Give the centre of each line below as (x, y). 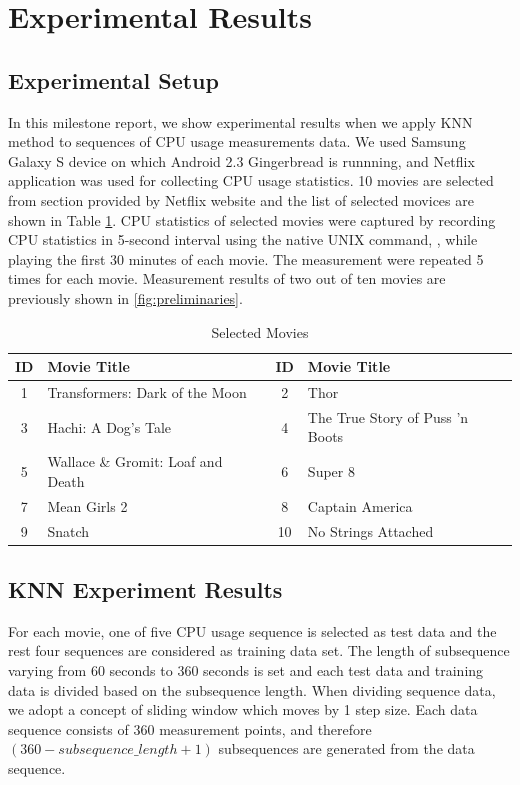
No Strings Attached (370, 530)
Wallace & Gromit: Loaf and (135, 461)
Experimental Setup (113, 79)
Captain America (360, 505)
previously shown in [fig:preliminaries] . (125, 297)
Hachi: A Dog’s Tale (109, 426)
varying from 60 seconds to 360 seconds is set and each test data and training (246, 670)
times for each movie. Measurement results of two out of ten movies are (227, 278)
